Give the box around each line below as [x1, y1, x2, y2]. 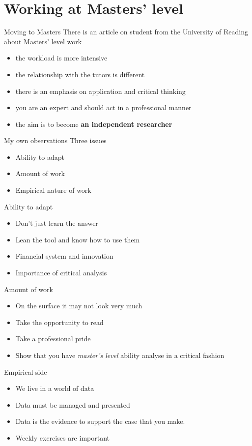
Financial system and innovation [15, 251, 113, 261]
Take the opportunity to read [15, 317, 104, 327]
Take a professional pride [15, 333, 91, 344]
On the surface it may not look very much [15, 300, 142, 311]
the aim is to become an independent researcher [15, 119, 172, 129]
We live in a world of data [15, 383, 94, 393]
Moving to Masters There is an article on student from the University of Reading [4, 27, 248, 37]
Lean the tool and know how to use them [15, 234, 140, 244]
